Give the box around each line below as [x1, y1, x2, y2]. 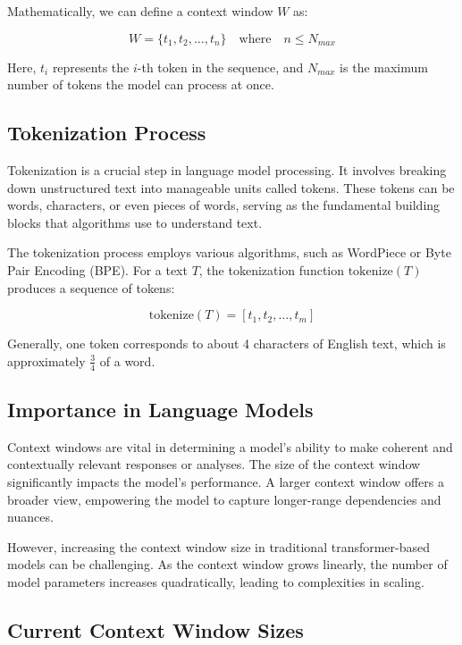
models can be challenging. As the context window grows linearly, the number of [7, 555, 448, 574]
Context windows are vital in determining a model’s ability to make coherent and [7, 437, 453, 456]
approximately [7, 351, 86, 370]
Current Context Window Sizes [7, 616, 304, 643]
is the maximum [340, 57, 428, 76]
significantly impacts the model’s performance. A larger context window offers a [7, 472, 444, 490]
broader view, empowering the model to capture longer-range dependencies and [7, 490, 441, 508]
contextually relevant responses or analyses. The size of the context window [7, 455, 421, 473]
